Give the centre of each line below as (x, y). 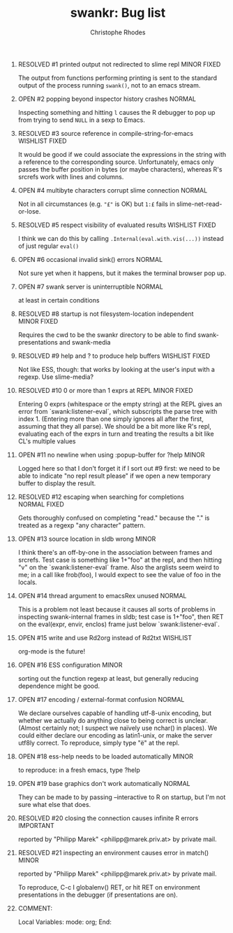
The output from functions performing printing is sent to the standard (118, 78)
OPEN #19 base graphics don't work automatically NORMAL (104, 783)
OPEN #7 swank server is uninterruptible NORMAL (90, 286)
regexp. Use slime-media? (55, 377)
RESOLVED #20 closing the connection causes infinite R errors (108, 818)
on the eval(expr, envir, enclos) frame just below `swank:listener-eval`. (119, 624)
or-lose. (29, 211)
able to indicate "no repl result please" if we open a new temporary (114, 476)
